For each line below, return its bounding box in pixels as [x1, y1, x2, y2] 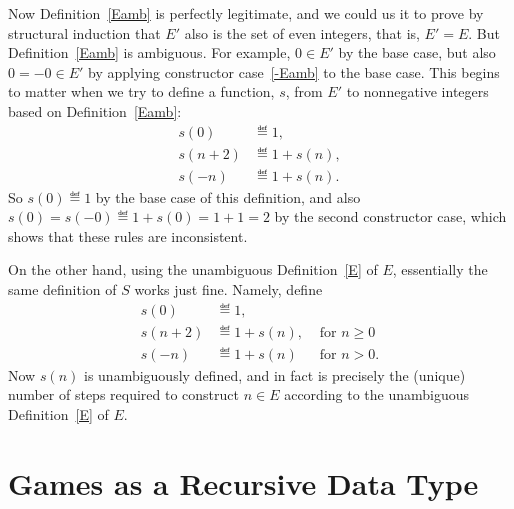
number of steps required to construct [8, 384, 239, 405]
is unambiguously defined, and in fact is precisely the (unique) [84, 364, 466, 385]
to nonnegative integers [346, 81, 489, 102]
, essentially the [392, 259, 488, 280]
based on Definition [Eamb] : [8, 100, 182, 121]
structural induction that [8, 22, 161, 43]
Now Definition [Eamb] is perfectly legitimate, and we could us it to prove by [8, 3, 484, 23]
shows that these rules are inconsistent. [8, 225, 248, 246]
